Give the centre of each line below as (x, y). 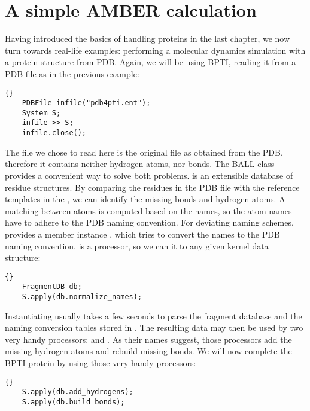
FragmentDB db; (52, 287)
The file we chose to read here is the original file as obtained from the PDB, (144, 152)
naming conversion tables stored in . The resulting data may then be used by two (154, 328)
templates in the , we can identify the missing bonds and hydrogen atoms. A (145, 199)
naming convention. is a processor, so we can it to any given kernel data (137, 246)
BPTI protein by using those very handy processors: (101, 363)
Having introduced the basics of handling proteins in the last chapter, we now (148, 39)
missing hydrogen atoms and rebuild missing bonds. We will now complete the (148, 351)
